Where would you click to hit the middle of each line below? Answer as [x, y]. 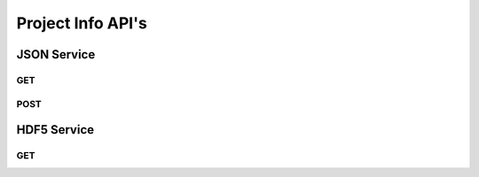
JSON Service [56, 54]
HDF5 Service [55, 130]
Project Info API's [82, 23]
